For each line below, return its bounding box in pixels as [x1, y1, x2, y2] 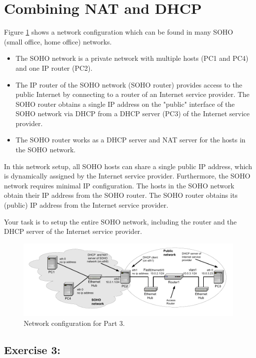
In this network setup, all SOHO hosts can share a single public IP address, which [4, 161, 252, 171]
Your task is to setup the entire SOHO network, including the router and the [4, 216, 237, 226]
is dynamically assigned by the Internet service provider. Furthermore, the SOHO [4, 171, 251, 181]
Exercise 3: [4, 342, 61, 357]
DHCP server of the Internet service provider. [4, 226, 142, 236]
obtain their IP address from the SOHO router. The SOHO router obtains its [4, 190, 238, 200]
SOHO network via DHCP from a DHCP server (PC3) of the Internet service [15, 108, 250, 119]
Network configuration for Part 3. [24, 317, 125, 328]
